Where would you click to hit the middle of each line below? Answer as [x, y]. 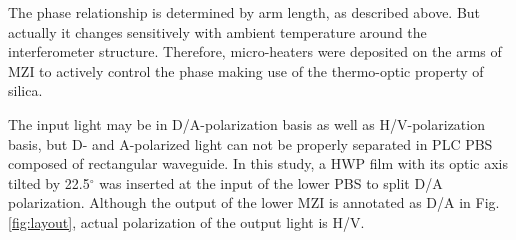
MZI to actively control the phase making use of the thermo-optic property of [246, 70]
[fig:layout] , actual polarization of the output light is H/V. [186, 221]
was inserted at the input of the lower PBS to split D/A [271, 182]
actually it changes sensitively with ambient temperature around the [217, 31]
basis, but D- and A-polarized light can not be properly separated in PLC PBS [250, 143]
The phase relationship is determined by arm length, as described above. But [244, 12]
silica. [25, 90]
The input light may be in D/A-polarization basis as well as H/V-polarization [246, 123]
